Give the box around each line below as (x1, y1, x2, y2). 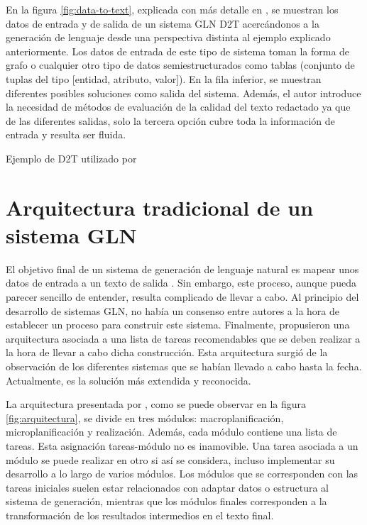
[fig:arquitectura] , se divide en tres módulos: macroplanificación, (6, 410, 284, 425)
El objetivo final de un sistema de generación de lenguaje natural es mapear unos (6, 261, 359, 276)
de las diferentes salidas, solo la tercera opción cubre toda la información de (6, 113, 335, 128)
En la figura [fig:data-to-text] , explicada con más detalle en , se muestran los (6, 2, 339, 16)
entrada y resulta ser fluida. (6, 127, 126, 142)
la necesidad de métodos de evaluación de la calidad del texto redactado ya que (6, 99, 351, 114)
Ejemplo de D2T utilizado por (6, 150, 137, 165)
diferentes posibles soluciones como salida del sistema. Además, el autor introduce (6, 85, 361, 100)
